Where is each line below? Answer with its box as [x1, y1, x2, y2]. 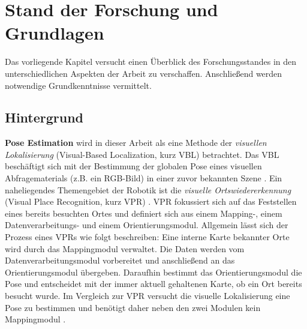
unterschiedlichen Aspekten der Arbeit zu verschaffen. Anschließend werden [5, 67, 282, 79]
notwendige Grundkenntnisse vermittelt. [5, 79, 152, 91]
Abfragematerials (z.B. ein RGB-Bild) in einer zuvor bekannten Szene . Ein [5, 172, 282, 184]
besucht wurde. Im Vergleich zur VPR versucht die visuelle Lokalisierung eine [5, 289, 290, 302]
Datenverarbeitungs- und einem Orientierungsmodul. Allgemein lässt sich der [5, 219, 288, 231]
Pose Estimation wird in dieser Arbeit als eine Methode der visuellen [5, 136, 267, 149]
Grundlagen [5, 20, 104, 45]
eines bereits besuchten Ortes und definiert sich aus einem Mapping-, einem [5, 207, 282, 219]
